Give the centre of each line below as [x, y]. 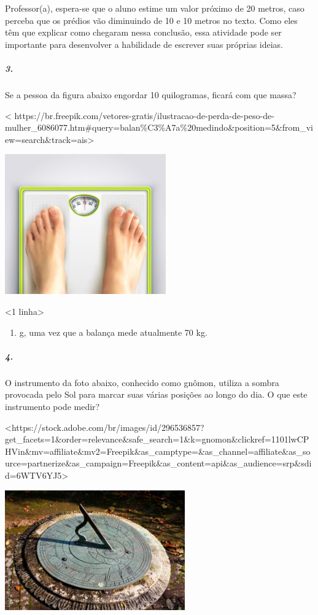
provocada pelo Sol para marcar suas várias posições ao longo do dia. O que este [156, 394]
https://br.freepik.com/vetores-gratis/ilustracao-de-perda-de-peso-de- [144, 115]
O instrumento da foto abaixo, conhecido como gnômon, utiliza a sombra [142, 382]
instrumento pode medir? [52, 406]
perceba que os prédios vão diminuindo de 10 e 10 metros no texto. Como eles [151, 20]
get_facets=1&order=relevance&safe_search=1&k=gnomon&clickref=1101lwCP [157, 439]
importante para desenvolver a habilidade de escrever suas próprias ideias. [144, 44]
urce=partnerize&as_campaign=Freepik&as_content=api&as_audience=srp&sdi [158, 463]
